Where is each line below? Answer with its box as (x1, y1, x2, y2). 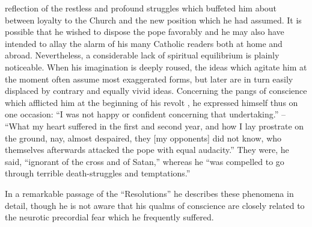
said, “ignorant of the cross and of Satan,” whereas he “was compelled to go (5, 155, 284, 167)
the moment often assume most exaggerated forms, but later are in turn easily (5, 72, 293, 85)
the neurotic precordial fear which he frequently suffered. (5, 211, 214, 223)
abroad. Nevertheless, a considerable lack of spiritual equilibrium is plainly (5, 49, 280, 61)
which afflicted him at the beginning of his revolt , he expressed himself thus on (5, 96, 298, 108)
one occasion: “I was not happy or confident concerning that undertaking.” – (5, 108, 286, 120)
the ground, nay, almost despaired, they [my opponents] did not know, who (5, 131, 282, 144)
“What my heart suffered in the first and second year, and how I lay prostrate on (5, 119, 304, 132)
